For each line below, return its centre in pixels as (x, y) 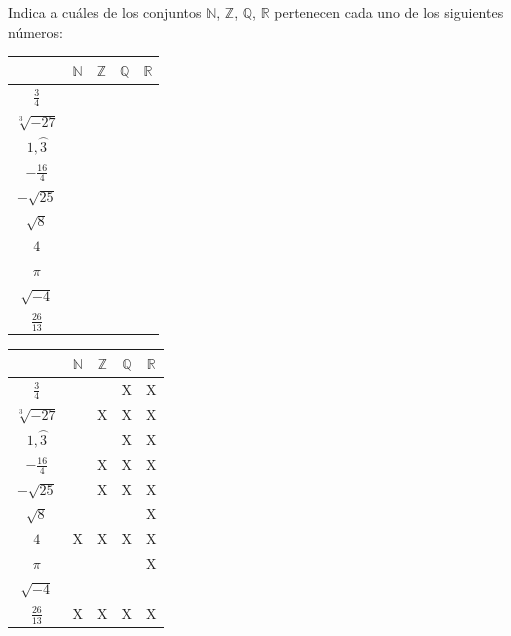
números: (35, 31)
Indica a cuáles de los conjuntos (105, 12)
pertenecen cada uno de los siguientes (389, 12)
